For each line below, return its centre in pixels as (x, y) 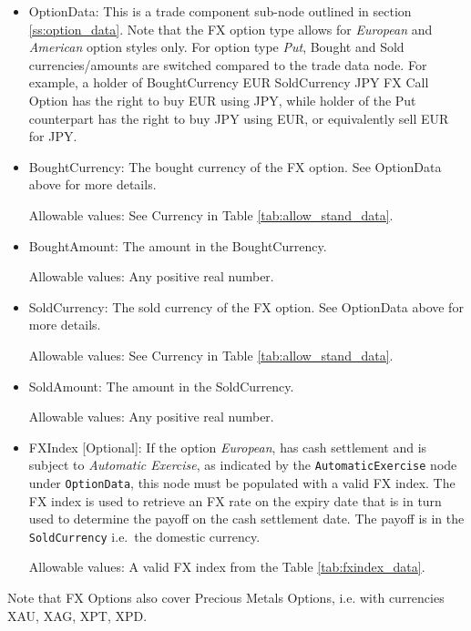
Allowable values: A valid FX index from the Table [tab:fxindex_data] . (227, 567)
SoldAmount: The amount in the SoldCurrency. (161, 386)
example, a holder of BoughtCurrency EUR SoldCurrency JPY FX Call (229, 82)
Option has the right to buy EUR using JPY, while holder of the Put (222, 100)
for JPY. (53, 136)
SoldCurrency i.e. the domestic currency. (144, 536)
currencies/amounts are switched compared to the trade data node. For (228, 64)
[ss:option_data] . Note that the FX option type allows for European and (230, 29)
